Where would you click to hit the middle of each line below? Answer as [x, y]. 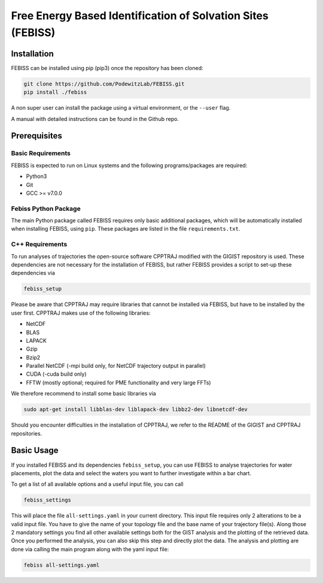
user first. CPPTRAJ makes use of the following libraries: [81, 313]
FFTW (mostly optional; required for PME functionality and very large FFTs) [119, 382]
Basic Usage [35, 450]
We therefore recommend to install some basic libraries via [84, 394]
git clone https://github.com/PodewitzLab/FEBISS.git [104, 84]
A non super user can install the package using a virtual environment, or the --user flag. [121, 108]
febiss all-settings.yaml [62, 565]
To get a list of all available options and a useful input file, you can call [97, 484]
